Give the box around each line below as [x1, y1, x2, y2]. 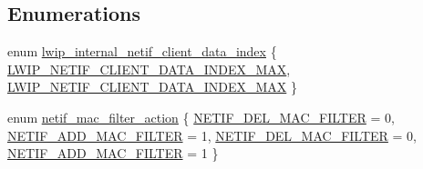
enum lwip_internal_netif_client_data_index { [7, 42, 277, 61]
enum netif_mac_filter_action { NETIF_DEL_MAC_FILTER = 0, [7, 107, 395, 126]
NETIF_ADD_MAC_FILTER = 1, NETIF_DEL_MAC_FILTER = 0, [7, 125, 418, 144]
